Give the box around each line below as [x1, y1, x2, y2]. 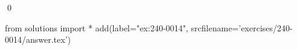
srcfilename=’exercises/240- [191, 21, 293, 34]
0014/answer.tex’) [5, 33, 71, 46]
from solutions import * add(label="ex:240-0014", [5, 21, 189, 34]
